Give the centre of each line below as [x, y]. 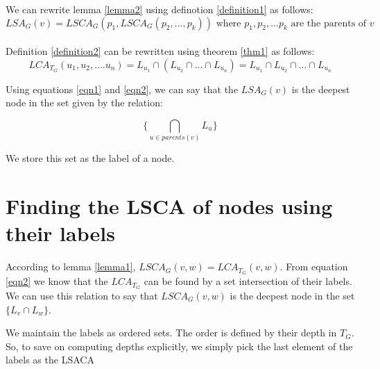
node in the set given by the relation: [84, 102]
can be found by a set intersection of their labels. [248, 281]
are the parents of [329, 23]
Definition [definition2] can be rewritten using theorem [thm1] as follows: [160, 51]
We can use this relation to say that [82, 295]
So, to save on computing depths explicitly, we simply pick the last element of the [179, 346]
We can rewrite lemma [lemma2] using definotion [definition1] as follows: [159, 9]
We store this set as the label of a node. [90, 158]
